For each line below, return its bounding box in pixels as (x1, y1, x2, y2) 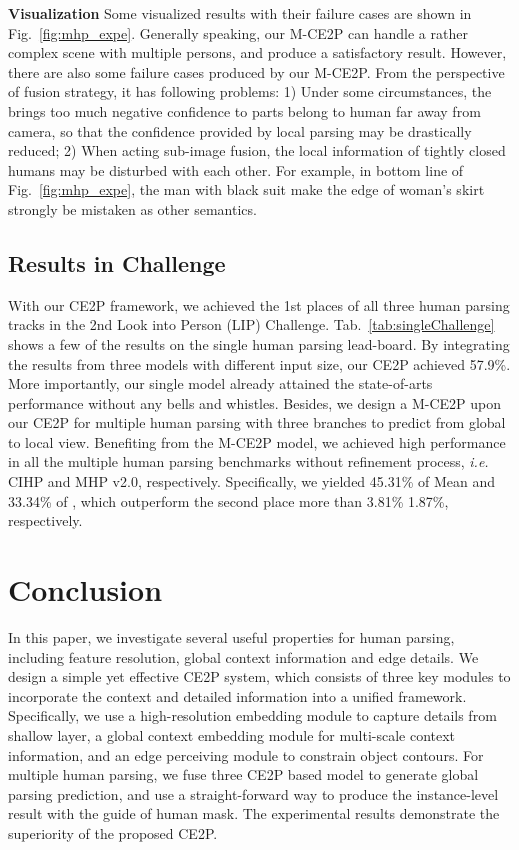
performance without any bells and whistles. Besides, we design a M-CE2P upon (8, 392, 502, 413)
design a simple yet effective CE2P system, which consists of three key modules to (8, 666, 511, 687)
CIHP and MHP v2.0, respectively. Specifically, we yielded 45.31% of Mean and (8, 471, 496, 492)
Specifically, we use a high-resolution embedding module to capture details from (8, 705, 497, 726)
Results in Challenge (8, 247, 226, 278)
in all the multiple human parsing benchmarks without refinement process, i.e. (8, 451, 489, 472)
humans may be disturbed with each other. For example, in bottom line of (8, 159, 464, 180)
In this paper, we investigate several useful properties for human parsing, (8, 626, 455, 647)
